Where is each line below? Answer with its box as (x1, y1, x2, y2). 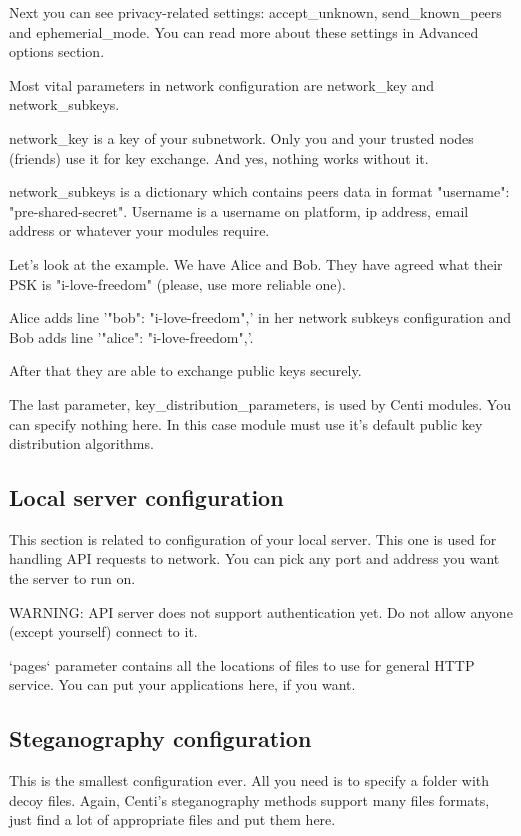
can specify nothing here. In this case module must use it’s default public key (9, 413, 483, 434)
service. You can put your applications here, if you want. (9, 674, 356, 695)
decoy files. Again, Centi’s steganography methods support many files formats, (9, 789, 490, 810)
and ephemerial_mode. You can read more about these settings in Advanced (9, 21, 479, 42)
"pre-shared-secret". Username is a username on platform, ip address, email (9, 200, 469, 221)
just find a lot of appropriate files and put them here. (9, 809, 336, 830)
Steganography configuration (9, 723, 312, 754)
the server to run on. (9, 568, 136, 589)
